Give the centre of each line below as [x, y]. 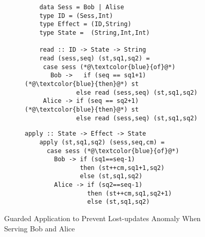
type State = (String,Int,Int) [95, 33]
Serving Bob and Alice [40, 228]
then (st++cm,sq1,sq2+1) [129, 193]
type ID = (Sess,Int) [76, 16]
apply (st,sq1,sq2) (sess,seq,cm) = [102, 142]
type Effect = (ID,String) [85, 24]
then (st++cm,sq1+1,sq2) [122, 168]
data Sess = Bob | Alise [82, 7]
